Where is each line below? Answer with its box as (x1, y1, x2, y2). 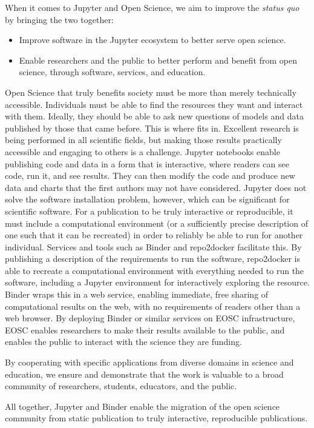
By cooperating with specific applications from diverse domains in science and (5, 356, 294, 369)
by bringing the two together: (5, 13, 114, 25)
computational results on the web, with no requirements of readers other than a (5, 299, 301, 312)
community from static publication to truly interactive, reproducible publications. (5, 412, 308, 424)
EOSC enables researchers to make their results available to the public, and (5, 323, 285, 336)
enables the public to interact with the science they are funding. (5, 335, 242, 348)
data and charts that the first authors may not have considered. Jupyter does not (5, 181, 307, 193)
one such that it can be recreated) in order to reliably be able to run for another (5, 229, 303, 241)
